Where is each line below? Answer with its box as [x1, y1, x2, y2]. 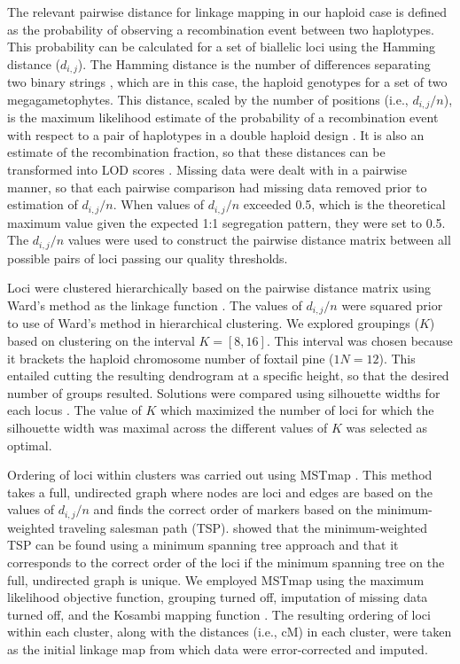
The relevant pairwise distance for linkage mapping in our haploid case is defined [7, 3, 447, 20]
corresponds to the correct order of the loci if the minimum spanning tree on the [7, 552, 445, 571]
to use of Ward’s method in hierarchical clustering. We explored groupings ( [7, 314, 419, 332]
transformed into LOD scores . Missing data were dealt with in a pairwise [7, 160, 407, 179]
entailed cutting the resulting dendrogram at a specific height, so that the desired [7, 366, 449, 385]
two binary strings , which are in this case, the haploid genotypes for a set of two [7, 73, 448, 91]
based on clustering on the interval [7, 331, 195, 349]
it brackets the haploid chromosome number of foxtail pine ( [7, 348, 334, 367]
